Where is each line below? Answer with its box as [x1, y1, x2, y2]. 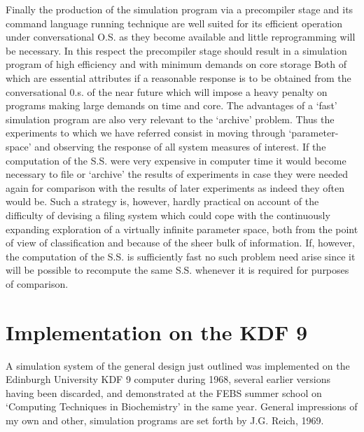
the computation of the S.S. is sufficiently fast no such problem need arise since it [6, 249, 356, 263]
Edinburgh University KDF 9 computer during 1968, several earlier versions [6, 372, 331, 386]
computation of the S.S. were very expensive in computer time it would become [6, 153, 346, 167]
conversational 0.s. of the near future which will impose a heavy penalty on [6, 84, 328, 99]
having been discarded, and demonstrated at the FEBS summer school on [6, 385, 322, 400]
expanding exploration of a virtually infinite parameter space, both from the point [6, 221, 358, 236]
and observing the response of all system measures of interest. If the [34, 139, 326, 153]
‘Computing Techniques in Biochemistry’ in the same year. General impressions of [6, 399, 358, 414]
